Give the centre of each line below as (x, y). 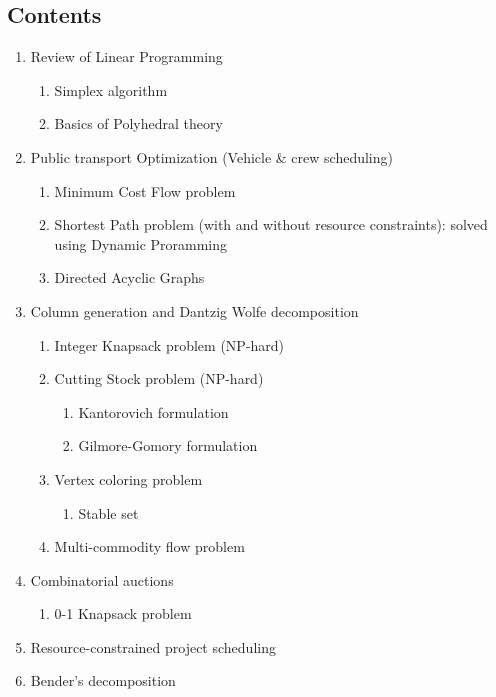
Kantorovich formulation (153, 411)
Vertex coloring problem (128, 478)
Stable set (108, 512)
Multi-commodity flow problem (149, 546)
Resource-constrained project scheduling (153, 646)
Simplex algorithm (111, 89)
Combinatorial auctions (102, 579)
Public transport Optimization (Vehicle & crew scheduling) (211, 156)
